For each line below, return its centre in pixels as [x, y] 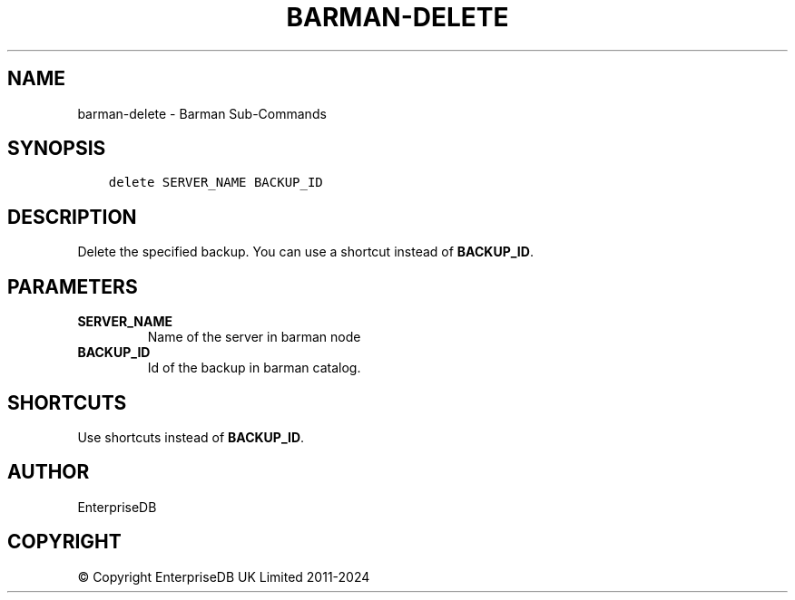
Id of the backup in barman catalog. [254, 368]
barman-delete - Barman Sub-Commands [202, 113]
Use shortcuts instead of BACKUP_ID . [191, 437]
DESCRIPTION [72, 217]
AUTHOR [49, 472]
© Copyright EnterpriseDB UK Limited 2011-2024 [224, 576]
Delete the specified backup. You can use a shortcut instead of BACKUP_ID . [305, 252]
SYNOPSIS [57, 149]
